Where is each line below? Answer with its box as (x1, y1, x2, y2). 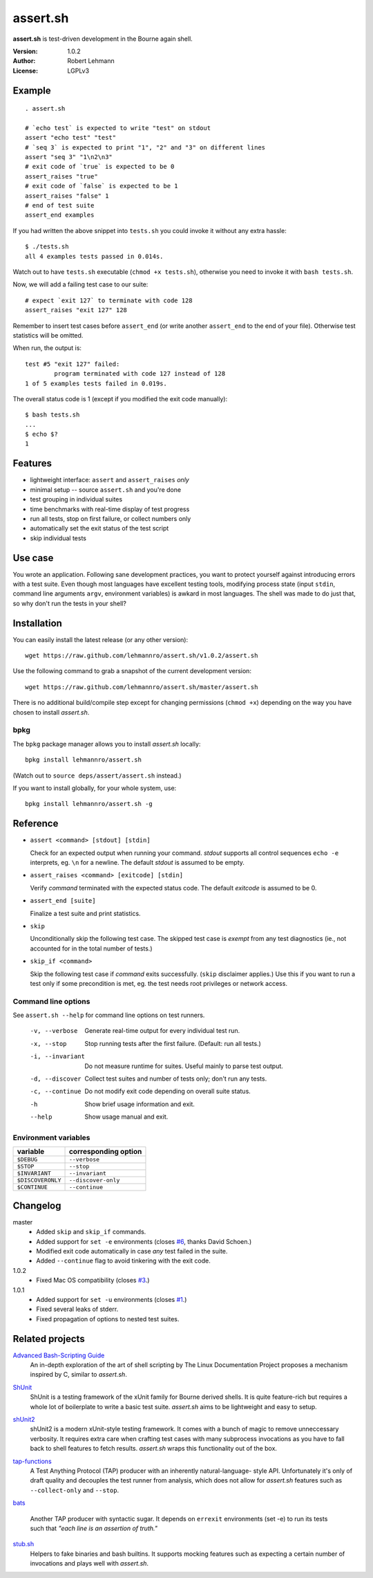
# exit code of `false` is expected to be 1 (25, 182, 179, 190)
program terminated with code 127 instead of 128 (54, 370, 226, 378)
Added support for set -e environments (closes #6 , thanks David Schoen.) (36, 1237, 252, 1245)
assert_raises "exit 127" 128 (25, 306, 128, 314)
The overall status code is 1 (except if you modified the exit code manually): (12, 394, 228, 403)
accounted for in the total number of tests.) (30, 944, 153, 953)
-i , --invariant (30, 1052, 86, 1061)
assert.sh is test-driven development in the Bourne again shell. (12, 35, 193, 43)
